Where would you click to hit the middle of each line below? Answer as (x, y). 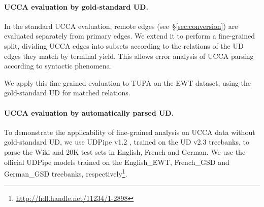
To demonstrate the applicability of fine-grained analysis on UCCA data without (130, 132)
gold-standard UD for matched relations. (67, 93)
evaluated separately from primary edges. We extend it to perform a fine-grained (129, 36)
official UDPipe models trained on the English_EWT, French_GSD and (117, 162)
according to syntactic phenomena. (58, 66)
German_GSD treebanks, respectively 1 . (66, 173)
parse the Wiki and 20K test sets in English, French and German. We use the (125, 151)
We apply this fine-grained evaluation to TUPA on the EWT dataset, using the (128, 82)
